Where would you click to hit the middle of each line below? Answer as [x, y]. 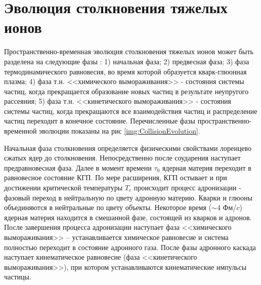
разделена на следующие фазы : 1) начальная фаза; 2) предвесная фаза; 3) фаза [127, 61]
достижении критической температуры [63, 188]
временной [20, 131]
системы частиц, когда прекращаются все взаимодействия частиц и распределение [131, 111]
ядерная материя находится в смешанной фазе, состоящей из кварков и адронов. [128, 217]
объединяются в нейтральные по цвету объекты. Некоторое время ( [108, 207]
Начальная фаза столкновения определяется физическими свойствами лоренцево [128, 148]
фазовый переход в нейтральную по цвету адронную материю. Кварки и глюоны [128, 197]
